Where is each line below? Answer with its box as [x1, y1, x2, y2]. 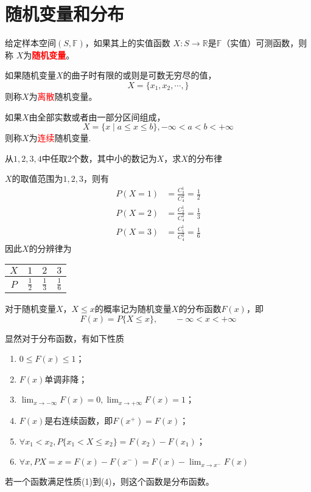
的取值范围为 [12, 172, 63, 185]
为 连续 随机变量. [29, 131, 91, 144]
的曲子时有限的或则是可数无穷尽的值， [63, 69, 217, 81]
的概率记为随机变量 [94, 302, 172, 315]
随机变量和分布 [5, 1, 125, 26]
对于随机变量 [5, 302, 56, 315]
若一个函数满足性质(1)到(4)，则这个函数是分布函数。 [5, 475, 214, 488]
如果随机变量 [5, 69, 56, 81]
